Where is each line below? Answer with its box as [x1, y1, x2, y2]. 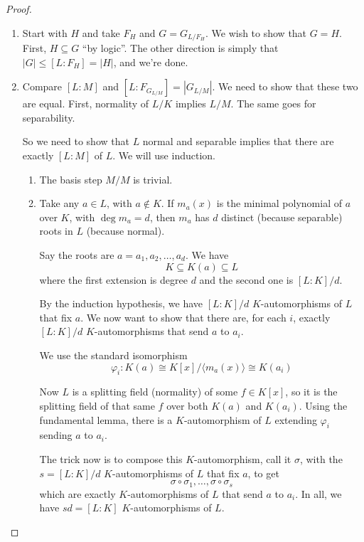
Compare [22, 79, 63, 94]
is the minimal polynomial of [216, 196, 342, 211]
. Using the [299, 398, 348, 413]
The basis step [39, 171, 102, 186]
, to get [247, 465, 279, 480]
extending [274, 412, 317, 427]
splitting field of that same [39, 398, 155, 413]
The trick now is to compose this [39, 451, 183, 466]
